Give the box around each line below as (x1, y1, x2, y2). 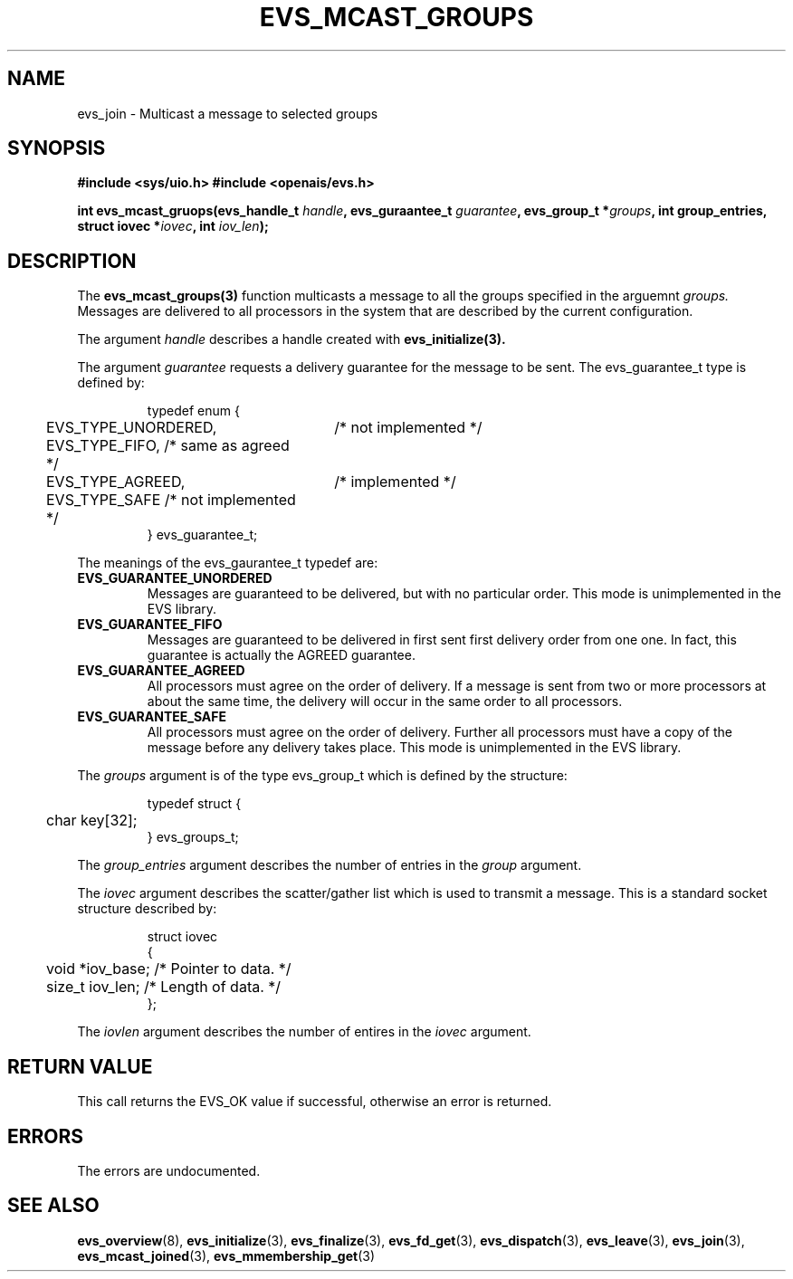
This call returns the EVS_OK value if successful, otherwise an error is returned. (77, 1093, 552, 1110)
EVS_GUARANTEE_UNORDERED (77, 570, 272, 587)
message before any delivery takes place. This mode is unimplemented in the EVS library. (147, 740, 682, 756)
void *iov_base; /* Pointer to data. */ (46, 959, 291, 978)
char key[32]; (46, 811, 138, 830)
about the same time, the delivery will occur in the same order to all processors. (147, 693, 623, 710)
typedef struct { (147, 796, 242, 812)
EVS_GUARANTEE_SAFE (77, 709, 227, 725)
